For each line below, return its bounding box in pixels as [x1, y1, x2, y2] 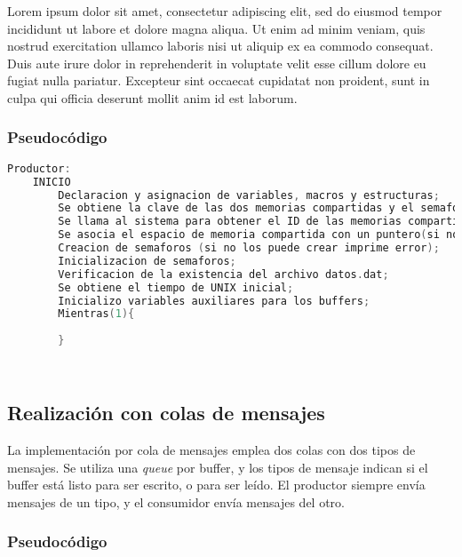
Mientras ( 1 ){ [58, 307, 135, 321]
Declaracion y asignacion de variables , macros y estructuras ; [58, 188, 440, 202]
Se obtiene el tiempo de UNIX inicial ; [58, 281, 294, 294]
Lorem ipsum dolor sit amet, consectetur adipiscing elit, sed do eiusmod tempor [7, 2, 442, 20]
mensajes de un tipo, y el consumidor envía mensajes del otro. [7, 492, 346, 511]
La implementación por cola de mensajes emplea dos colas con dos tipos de [7, 440, 416, 458]
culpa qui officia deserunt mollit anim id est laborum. [7, 88, 298, 107]
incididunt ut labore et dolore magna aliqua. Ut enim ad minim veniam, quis [7, 19, 426, 37]
